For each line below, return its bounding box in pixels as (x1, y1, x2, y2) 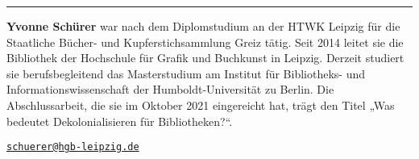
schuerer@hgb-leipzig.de (6, 141, 139, 153)
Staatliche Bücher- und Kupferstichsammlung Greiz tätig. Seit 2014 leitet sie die (6, 33, 404, 50)
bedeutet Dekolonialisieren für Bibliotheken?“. (6, 112, 233, 129)
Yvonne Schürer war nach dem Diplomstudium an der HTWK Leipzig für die (6, 18, 400, 34)
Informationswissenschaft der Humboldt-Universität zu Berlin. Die (6, 81, 334, 98)
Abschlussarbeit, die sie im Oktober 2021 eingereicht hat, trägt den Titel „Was (6, 96, 395, 113)
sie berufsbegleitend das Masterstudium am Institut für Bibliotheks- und (6, 65, 366, 82)
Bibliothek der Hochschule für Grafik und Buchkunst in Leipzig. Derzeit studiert (6, 49, 404, 66)
